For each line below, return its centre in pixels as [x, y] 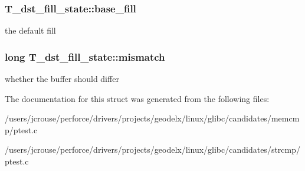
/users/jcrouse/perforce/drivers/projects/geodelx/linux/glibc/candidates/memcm [152, 118]
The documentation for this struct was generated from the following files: [137, 98]
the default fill [30, 30]
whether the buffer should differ [62, 79]
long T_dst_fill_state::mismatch [85, 56]
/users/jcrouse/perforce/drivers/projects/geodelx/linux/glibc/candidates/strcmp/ [153, 149]
